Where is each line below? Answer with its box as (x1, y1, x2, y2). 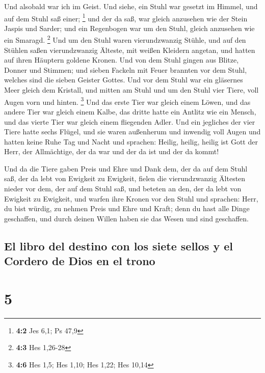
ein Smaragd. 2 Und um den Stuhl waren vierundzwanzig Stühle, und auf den (4, 33, 246, 45)
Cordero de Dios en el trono (4, 253, 155, 269)
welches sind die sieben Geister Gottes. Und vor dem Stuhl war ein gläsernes (4, 74, 243, 85)
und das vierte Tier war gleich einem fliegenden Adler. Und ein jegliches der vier (4, 116, 255, 127)
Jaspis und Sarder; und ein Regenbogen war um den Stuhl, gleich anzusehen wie (4, 22, 255, 33)
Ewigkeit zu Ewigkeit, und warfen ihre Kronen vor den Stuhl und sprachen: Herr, (4, 193, 258, 204)
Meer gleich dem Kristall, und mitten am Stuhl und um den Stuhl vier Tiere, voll (4, 84, 259, 95)
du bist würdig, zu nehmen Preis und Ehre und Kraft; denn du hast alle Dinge (4, 203, 250, 214)
